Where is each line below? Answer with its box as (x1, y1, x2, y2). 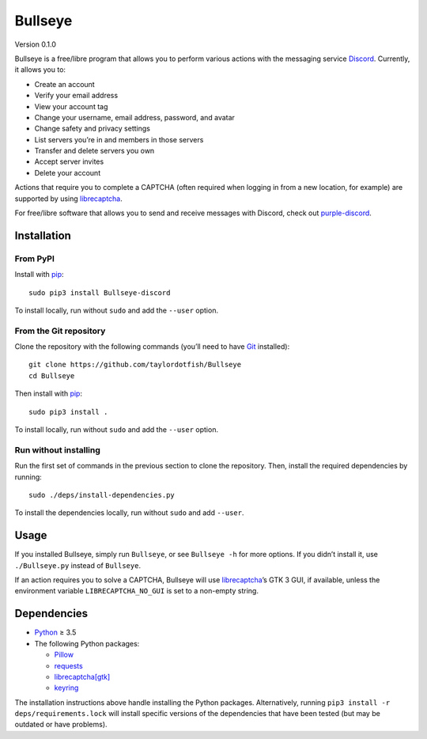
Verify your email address (34, 91, 119, 100)
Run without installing (14, 444, 100, 455)
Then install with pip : (14, 388, 83, 399)
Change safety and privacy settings (34, 123, 150, 134)
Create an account (34, 79, 95, 89)
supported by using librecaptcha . (14, 194, 123, 203)
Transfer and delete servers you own (34, 146, 155, 156)
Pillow (54, 650, 74, 660)
